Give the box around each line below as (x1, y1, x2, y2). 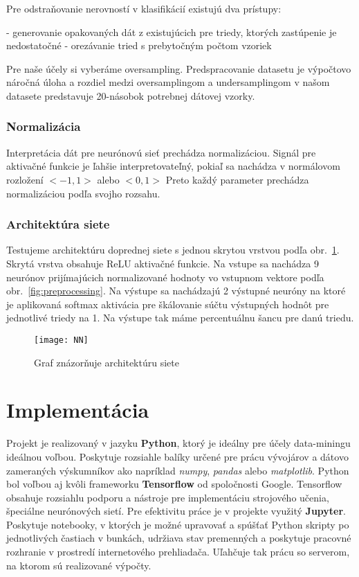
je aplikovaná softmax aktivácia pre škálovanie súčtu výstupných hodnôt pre (6, 296, 329, 311)
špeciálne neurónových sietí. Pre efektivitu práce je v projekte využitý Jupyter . (6, 504, 347, 518)
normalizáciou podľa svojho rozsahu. (6, 186, 160, 200)
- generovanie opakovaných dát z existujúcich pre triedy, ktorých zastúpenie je (6, 24, 337, 39)
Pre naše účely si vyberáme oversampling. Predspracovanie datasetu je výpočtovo (6, 61, 351, 76)
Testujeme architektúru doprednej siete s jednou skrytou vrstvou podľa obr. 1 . (6, 242, 340, 257)
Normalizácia (6, 118, 81, 135)
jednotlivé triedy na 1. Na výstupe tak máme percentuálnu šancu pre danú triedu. (6, 310, 354, 325)
